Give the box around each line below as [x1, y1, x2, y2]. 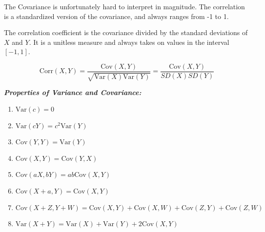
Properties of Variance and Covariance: [4, 87, 142, 97]
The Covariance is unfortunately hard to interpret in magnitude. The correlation [4, 1, 245, 11]
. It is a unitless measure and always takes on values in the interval [29, 37, 229, 47]
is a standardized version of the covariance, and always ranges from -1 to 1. [4, 11, 229, 21]
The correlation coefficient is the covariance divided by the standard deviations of [4, 27, 248, 38]
